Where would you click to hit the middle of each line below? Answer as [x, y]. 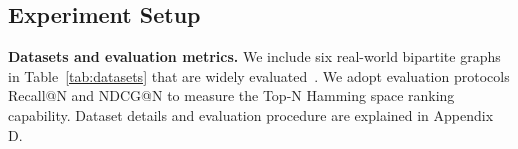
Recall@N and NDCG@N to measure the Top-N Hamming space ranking [231, 95]
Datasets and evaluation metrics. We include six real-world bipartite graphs [254, 56]
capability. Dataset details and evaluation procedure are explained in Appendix [251, 114]
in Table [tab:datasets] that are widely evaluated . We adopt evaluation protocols [259, 75]
